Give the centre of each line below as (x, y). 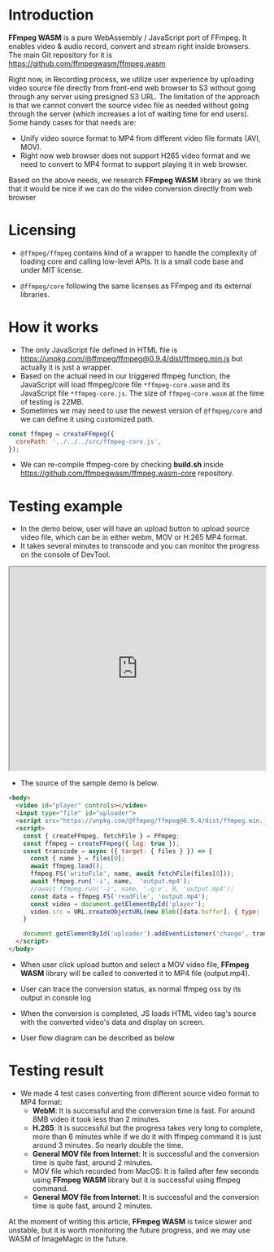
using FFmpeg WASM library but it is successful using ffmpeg (137, 1180)
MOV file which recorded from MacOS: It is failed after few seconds (146, 1171)
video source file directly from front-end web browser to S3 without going (132, 88)
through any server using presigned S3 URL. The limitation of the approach (134, 96)
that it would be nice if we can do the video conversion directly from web (131, 188)
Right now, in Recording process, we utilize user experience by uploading (131, 79)
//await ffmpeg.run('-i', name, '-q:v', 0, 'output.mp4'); (132, 889)
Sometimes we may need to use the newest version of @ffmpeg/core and (141, 410)
